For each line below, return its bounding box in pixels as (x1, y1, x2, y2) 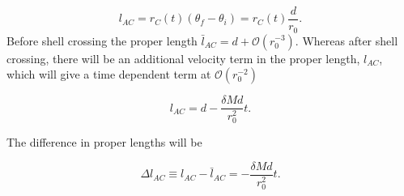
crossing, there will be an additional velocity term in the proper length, (6, 49, 360, 66)
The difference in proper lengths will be (6, 134, 202, 151)
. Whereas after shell (295, 32, 398, 49)
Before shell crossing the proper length (6, 32, 198, 49)
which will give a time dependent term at (6, 66, 211, 83)
